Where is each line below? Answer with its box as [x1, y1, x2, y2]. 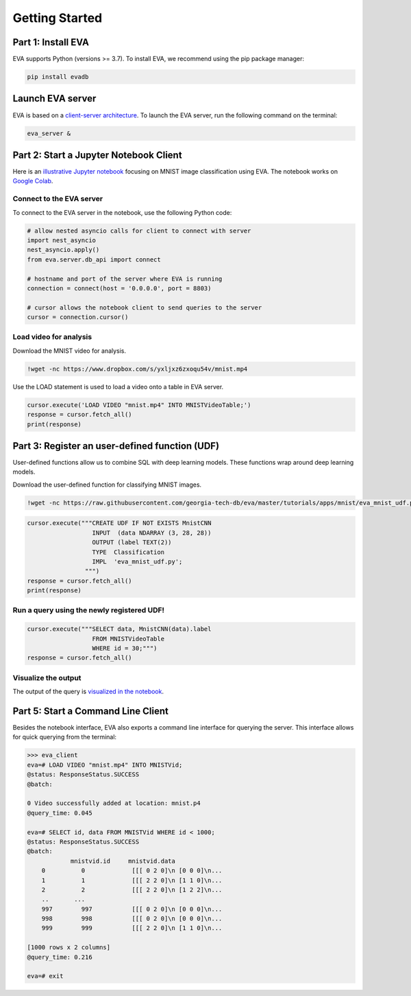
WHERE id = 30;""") [92, 645, 158, 652]
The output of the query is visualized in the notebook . [12, 687, 164, 696]
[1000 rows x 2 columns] [27, 944, 111, 951]
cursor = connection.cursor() [27, 313, 129, 321]
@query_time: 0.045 [27, 809, 92, 817]
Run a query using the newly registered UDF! [12, 605, 164, 615]
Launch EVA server [12, 93, 97, 104]
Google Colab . [12, 177, 53, 185]
